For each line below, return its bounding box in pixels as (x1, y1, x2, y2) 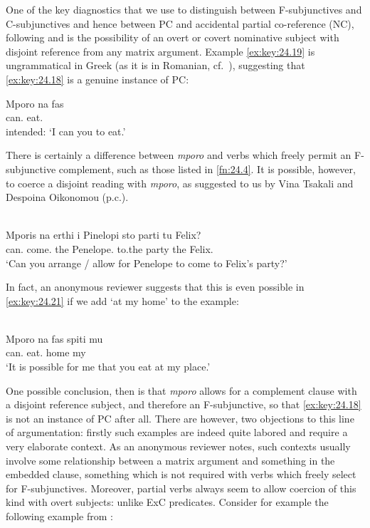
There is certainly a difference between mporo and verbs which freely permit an (6, 147, 351, 162)
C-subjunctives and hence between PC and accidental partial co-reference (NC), (6, 16, 354, 31)
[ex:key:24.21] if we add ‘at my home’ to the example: (6, 293, 239, 308)
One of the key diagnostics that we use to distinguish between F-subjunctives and (6, 2, 362, 16)
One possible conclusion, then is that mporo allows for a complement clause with (6, 383, 357, 398)
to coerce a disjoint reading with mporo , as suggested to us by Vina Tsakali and (6, 175, 354, 190)
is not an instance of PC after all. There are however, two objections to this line (6, 410, 354, 425)
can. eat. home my (6, 345, 86, 360)
